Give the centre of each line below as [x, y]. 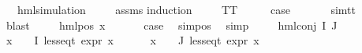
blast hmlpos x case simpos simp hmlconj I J [172, 25]
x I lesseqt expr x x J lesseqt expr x [132, 40]
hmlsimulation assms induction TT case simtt [186, 9]
